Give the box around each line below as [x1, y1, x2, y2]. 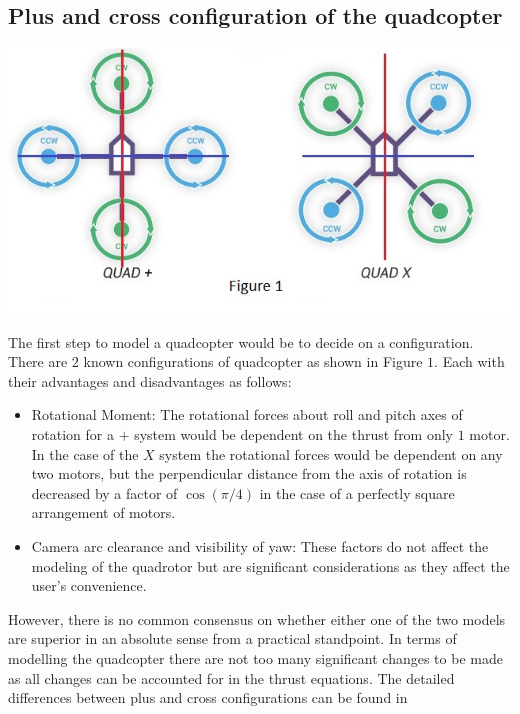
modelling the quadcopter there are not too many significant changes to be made [8, 647, 503, 668]
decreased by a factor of [31, 482, 178, 503]
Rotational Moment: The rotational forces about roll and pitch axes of [31, 404, 463, 425]
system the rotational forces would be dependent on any [159, 443, 503, 464]
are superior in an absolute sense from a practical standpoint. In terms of [8, 628, 457, 649]
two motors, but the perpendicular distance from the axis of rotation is [31, 463, 467, 484]
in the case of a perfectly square [259, 482, 455, 503]
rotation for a [31, 424, 114, 445]
